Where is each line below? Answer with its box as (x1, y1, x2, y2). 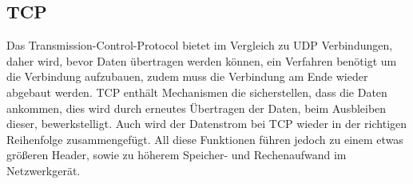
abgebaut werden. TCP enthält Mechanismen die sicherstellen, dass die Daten (6, 83, 387, 100)
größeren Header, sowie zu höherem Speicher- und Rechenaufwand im (6, 146, 347, 163)
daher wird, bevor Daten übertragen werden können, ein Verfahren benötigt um (6, 52, 397, 69)
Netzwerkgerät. (6, 162, 81, 178)
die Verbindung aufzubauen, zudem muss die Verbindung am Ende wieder (6, 68, 368, 85)
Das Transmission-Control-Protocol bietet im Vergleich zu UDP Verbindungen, (6, 37, 393, 54)
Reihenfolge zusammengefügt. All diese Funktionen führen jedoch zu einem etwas (6, 130, 403, 147)
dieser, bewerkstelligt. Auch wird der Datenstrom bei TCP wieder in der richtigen (6, 115, 407, 132)
